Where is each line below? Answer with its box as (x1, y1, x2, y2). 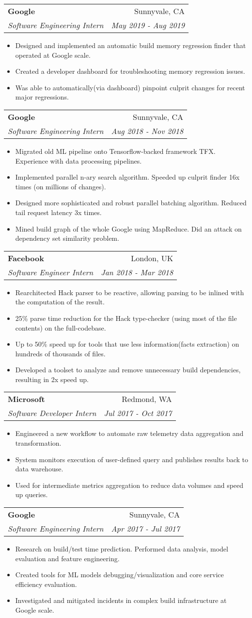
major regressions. (15, 92, 69, 102)
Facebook (8, 252, 44, 264)
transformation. (15, 438, 62, 448)
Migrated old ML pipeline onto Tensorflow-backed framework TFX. (15, 146, 216, 156)
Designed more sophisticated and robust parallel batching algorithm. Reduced (15, 198, 247, 208)
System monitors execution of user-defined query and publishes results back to (15, 454, 248, 464)
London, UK (131, 252, 173, 264)
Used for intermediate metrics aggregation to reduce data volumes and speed (15, 480, 244, 490)
